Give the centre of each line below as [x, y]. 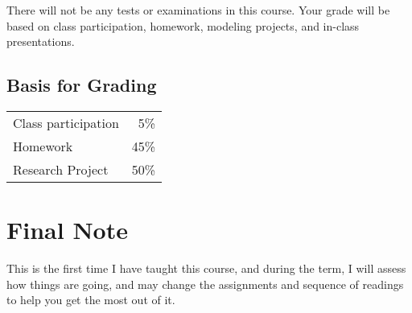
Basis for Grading [82, 85]
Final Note [67, 230]
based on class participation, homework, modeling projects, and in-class [183, 25]
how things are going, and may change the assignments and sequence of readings [205, 284]
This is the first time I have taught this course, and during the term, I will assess [206, 268]
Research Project [61, 169]
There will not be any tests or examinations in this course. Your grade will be [198, 10]
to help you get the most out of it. [91, 300]
